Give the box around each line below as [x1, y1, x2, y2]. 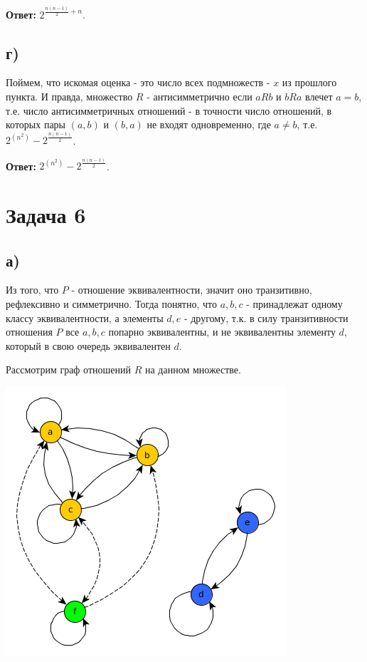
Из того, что [6, 282, 59, 297]
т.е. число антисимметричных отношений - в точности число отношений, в [6, 103, 332, 118]
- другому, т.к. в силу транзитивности [183, 310, 349, 325]
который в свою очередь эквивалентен [6, 338, 171, 353]
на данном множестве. [144, 362, 241, 377]
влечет [304, 88, 333, 103]
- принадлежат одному [246, 296, 343, 311]
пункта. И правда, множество [6, 88, 133, 103]
